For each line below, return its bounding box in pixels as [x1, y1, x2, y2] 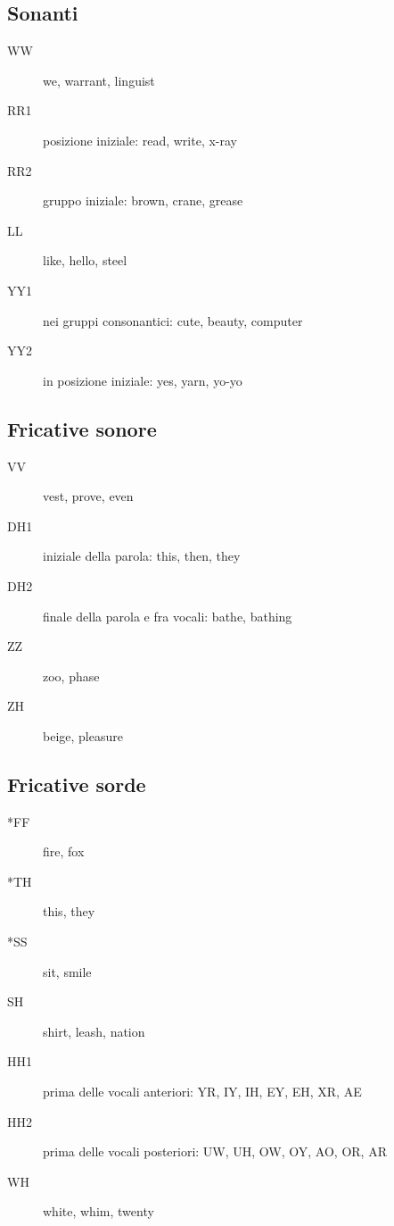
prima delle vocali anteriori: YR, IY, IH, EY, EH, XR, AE [43, 1082, 362, 1101]
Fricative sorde [7, 770, 146, 797]
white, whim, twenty [43, 1202, 154, 1221]
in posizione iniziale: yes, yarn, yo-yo [43, 371, 242, 389]
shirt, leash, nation [43, 1022, 145, 1040]
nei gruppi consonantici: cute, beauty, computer [43, 311, 303, 329]
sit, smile [43, 962, 92, 980]
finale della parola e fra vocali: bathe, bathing [43, 606, 292, 625]
